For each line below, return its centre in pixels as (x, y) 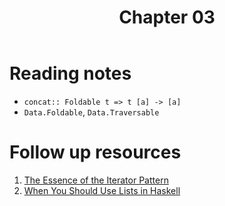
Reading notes (70, 73)
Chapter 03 (167, 17)
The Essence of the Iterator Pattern (96, 180)
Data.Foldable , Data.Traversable (91, 112)
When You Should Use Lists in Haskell (102, 190)
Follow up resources (95, 152)
